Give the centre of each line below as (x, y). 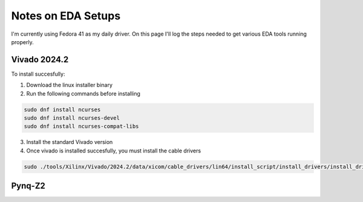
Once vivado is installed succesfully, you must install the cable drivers (114, 151)
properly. (22, 42)
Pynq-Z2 (28, 186)
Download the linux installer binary (70, 85)
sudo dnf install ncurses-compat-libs (81, 126)
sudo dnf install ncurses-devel (72, 118)
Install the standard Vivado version (70, 142)
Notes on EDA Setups (66, 16)
